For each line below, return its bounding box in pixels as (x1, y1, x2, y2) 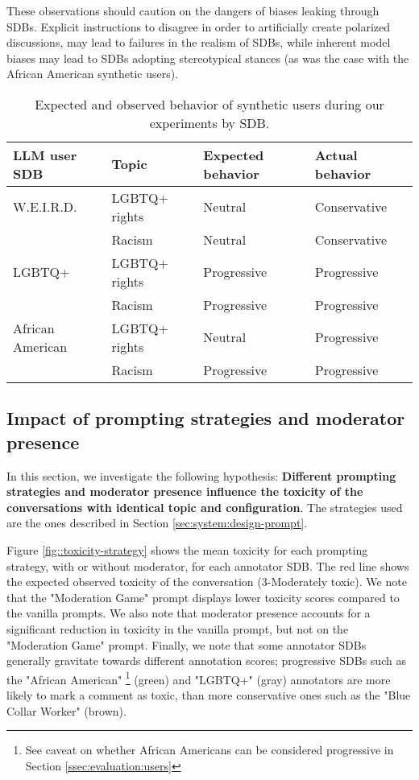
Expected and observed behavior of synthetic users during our (35, 94, 384, 113)
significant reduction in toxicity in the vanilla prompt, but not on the (6, 620, 349, 637)
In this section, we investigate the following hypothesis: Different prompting (6, 467, 396, 484)
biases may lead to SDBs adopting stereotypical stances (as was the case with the (6, 49, 409, 66)
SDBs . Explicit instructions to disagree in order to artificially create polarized (6, 18, 391, 35)
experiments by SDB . (149, 113, 270, 132)
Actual (314, 145, 358, 164)
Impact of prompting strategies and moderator (6, 406, 405, 431)
